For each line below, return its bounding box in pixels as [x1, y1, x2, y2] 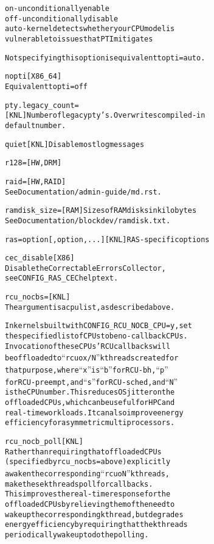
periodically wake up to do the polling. [5, 530, 149, 539]
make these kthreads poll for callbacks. [5, 479, 153, 489]
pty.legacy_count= [5, 101, 79, 110]
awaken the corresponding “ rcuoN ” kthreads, [5, 466, 170, 479]
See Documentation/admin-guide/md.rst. [5, 187, 162, 196]
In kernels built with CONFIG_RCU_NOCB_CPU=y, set [5, 321, 192, 331]
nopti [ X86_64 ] [5, 72, 62, 81]
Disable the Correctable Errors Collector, [5, 263, 166, 273]
